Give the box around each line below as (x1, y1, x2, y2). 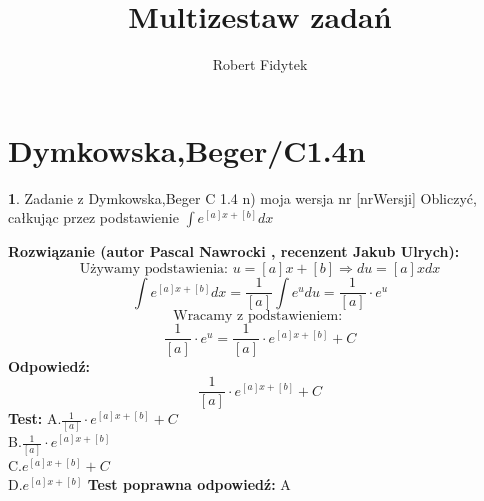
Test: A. (8, 408, 62, 429)
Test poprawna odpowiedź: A (87, 474, 291, 495)
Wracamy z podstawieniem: (173, 309, 343, 324)
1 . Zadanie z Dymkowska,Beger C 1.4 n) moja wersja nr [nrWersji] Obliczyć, (8, 187, 477, 208)
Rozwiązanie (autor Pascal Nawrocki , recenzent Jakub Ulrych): (8, 241, 460, 262)
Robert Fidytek (212, 54, 308, 75)
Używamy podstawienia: (79, 261, 228, 276)
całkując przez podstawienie (8, 207, 179, 228)
